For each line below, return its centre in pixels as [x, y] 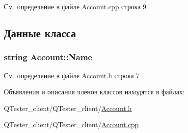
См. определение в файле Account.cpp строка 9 [75, 6]
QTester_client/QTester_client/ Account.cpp [71, 124]
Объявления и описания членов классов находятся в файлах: [94, 92]
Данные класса [40, 33]
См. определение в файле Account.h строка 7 [72, 75]
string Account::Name [48, 57]
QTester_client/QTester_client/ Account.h [68, 108]
